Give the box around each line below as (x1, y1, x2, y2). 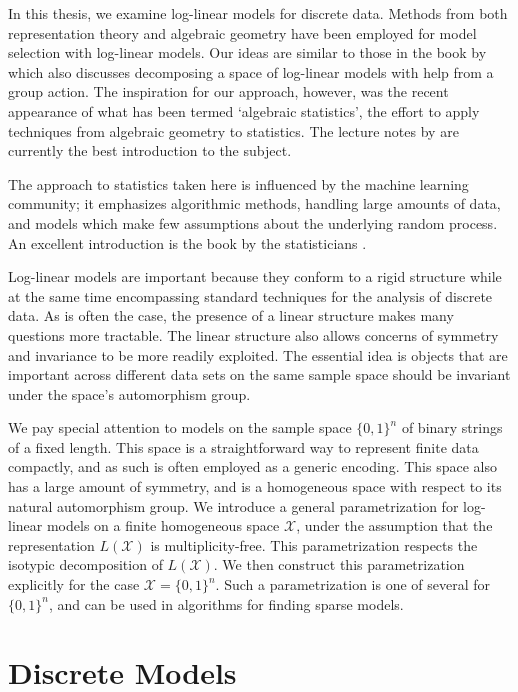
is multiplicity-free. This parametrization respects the (150, 534, 478, 555)
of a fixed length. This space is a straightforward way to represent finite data (8, 436, 479, 457)
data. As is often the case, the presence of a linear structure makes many (8, 305, 454, 326)
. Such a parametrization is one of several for (215, 574, 491, 595)
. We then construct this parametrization (213, 554, 465, 575)
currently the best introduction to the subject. (8, 140, 292, 161)
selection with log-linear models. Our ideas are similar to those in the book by (8, 42, 487, 63)
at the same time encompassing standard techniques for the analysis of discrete (8, 285, 493, 306)
